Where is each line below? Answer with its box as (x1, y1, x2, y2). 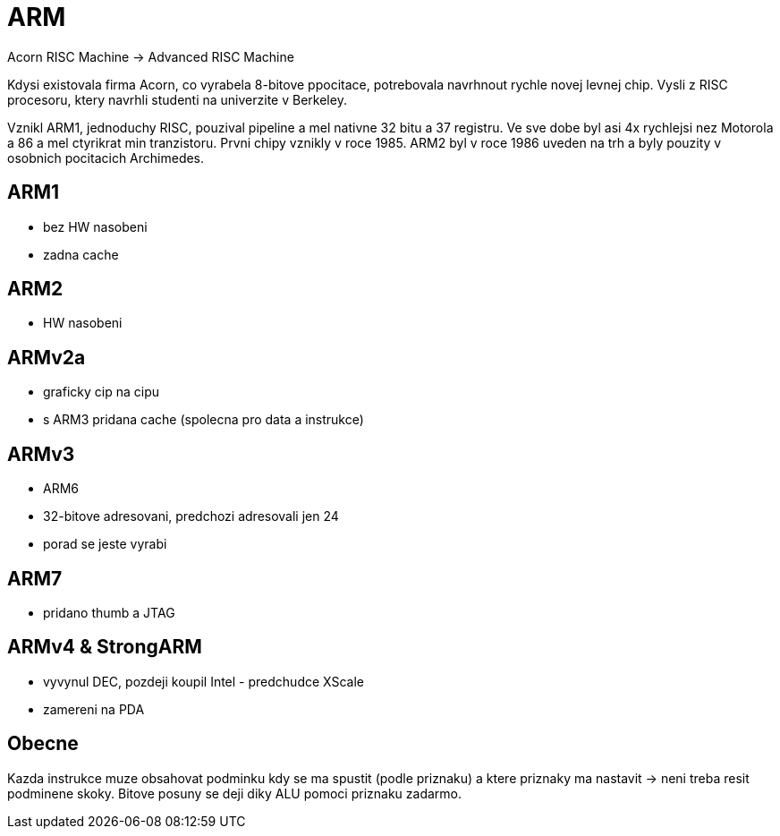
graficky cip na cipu (43, 384, 159, 400)
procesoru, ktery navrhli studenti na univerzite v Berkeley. (7, 91, 347, 107)
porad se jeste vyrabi (43, 536, 167, 552)
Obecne (7, 732, 79, 755)
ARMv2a (7, 345, 86, 369)
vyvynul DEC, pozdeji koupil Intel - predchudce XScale (43, 673, 364, 689)
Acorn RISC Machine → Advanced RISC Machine (7, 48, 294, 64)
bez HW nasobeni (43, 218, 148, 235)
